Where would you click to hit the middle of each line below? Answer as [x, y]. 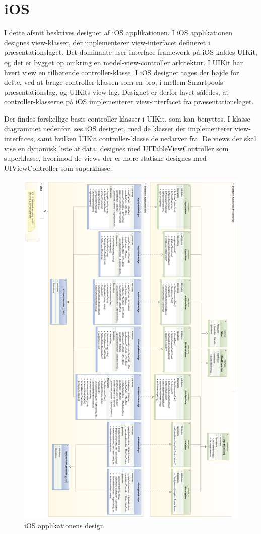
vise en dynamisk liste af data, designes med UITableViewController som [116, 148]
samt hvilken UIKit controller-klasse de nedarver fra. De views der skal [147, 138]
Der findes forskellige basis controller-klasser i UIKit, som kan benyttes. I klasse [127, 118]
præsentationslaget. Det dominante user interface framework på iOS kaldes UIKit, [131, 52]
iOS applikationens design [64, 526]
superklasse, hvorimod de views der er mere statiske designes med [105, 158]
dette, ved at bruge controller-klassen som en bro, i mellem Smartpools [114, 82]
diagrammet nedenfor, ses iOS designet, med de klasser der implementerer [118, 128]
